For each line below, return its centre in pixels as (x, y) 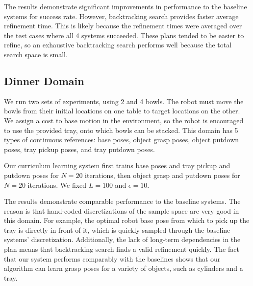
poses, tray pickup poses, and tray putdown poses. (79, 149)
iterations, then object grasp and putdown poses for (163, 175)
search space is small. (36, 54)
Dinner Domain (44, 80)
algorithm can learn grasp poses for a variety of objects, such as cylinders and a (124, 268)
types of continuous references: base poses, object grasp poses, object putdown (122, 140)
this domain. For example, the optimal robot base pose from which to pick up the (127, 220)
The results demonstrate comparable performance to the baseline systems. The (122, 201)
